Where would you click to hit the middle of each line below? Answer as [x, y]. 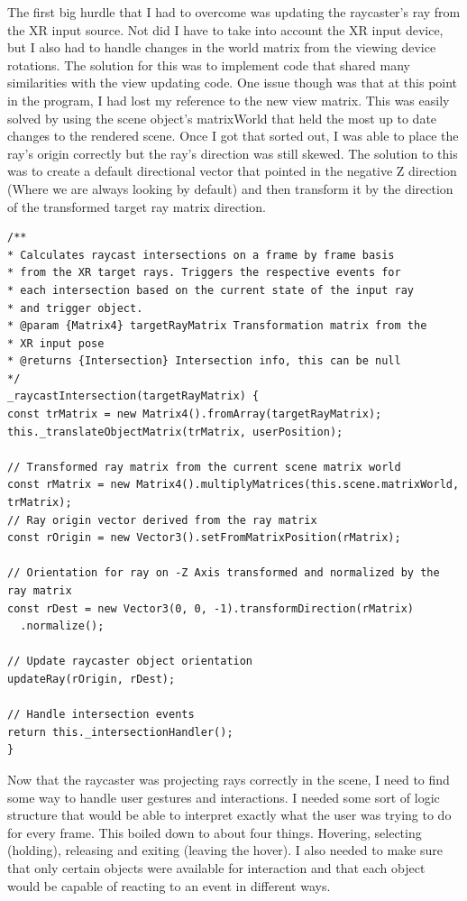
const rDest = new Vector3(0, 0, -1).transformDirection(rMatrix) [211, 608]
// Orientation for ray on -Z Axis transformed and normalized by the [224, 573]
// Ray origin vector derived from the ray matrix [162, 520]
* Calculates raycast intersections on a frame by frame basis [201, 255]
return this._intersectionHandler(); [120, 732]
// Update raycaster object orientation [130, 662]
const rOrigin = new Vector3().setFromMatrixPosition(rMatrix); [204, 538]
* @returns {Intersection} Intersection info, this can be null [204, 361]
